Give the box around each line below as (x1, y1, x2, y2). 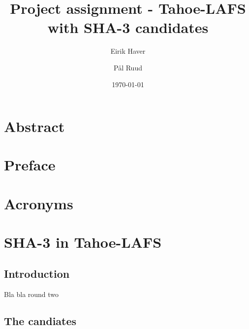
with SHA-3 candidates (47, 17, 209, 37)
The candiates (4, 313, 77, 328)
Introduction (4, 265, 70, 281)
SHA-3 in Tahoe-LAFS (4, 232, 162, 252)
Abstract (4, 116, 65, 136)
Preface (4, 155, 56, 175)
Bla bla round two (4, 289, 59, 299)
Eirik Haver (110, 46, 146, 56)
